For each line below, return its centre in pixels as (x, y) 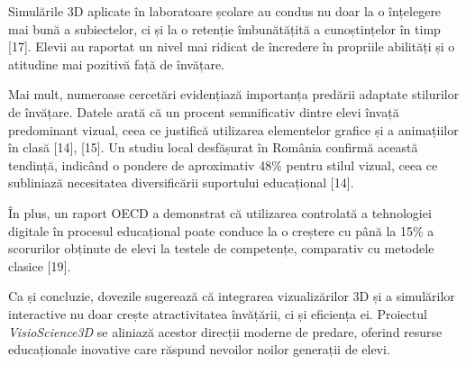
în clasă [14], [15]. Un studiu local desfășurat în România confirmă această (213, 147)
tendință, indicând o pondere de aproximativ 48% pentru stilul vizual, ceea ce (223, 164)
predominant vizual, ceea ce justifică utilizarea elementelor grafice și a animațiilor (233, 129)
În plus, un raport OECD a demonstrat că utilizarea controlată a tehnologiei (220, 212)
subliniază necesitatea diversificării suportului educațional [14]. (181, 182)
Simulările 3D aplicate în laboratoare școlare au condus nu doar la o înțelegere (225, 11)
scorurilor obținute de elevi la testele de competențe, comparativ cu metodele (221, 248)
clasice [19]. (40, 265)
